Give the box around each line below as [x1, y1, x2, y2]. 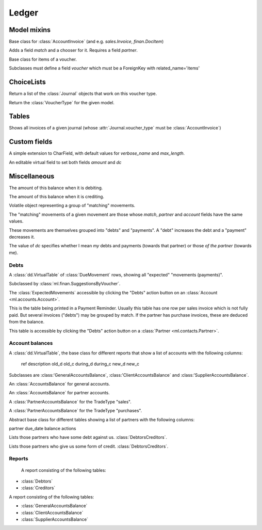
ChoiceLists [9, 78, 46, 86]
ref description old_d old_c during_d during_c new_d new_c [21, 361, 140, 367]
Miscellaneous [9, 172, 54, 180]
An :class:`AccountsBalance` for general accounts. [9, 381, 110, 386]
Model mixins [9, 26, 51, 34]
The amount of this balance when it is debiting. [9, 185, 103, 191]
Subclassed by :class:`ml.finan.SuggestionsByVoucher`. [9, 281, 121, 287]
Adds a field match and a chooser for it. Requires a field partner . [9, 48, 138, 53]
